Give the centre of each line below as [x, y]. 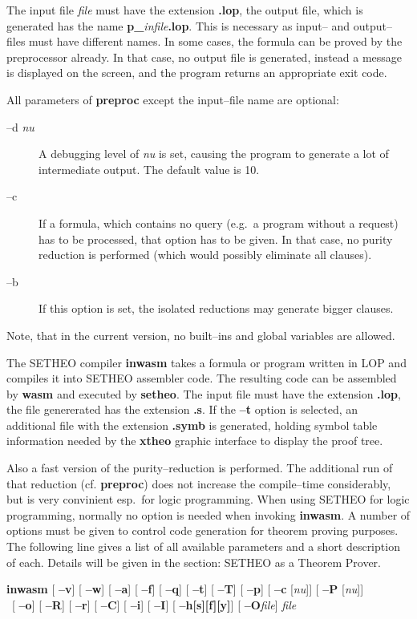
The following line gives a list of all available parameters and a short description [203, 546]
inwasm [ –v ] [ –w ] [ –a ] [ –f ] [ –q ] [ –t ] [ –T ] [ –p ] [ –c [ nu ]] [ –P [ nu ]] [185, 589]
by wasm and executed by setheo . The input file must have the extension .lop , [204, 393]
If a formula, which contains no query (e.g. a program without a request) [219, 223]
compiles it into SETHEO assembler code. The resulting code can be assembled [202, 378]
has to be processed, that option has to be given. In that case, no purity [216, 239]
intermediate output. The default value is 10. [149, 169]
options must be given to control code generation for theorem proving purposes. [202, 530]
